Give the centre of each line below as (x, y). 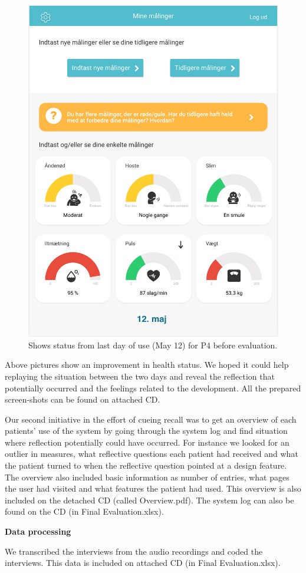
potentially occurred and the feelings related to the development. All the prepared (153, 388)
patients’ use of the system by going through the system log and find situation (146, 431)
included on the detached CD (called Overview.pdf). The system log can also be (149, 500)
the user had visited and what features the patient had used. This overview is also (153, 488)
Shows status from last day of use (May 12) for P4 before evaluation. (153, 345)
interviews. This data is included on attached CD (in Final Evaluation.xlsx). (143, 563)
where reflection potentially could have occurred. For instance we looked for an (147, 442)
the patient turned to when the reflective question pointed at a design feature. (146, 465)
